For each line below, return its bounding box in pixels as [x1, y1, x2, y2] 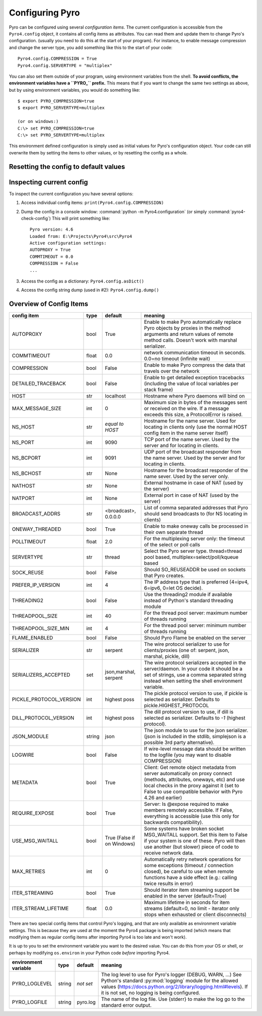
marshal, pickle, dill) [144, 653, 190, 660]
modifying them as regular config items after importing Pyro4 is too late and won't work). [9, 934, 187, 940]
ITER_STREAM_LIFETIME [12, 905, 69, 912]
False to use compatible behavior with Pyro [144, 788, 243, 795]
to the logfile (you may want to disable [144, 751, 231, 758]
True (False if [105, 834, 135, 841]
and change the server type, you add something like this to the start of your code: [9, 44, 173, 50]
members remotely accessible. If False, [144, 807, 234, 814]
